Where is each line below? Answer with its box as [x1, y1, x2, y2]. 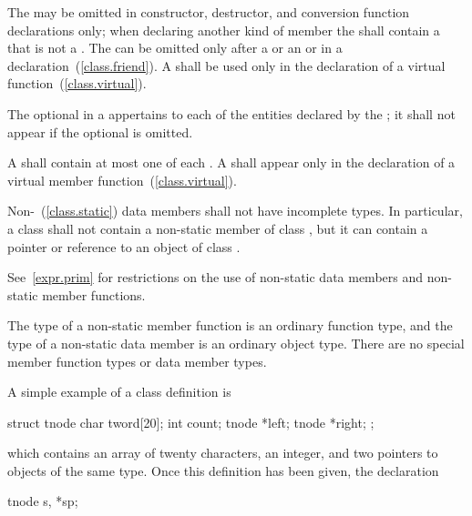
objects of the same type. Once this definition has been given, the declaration [7, 460, 439, 480]
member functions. [42, 285, 146, 304]
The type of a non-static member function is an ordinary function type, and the [7, 316, 453, 335]
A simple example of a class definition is [7, 382, 231, 401]
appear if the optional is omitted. [7, 122, 193, 141]
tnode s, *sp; [7, 491, 78, 511]
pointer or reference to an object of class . [7, 237, 241, 256]
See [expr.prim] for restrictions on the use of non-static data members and [7, 268, 424, 287]
